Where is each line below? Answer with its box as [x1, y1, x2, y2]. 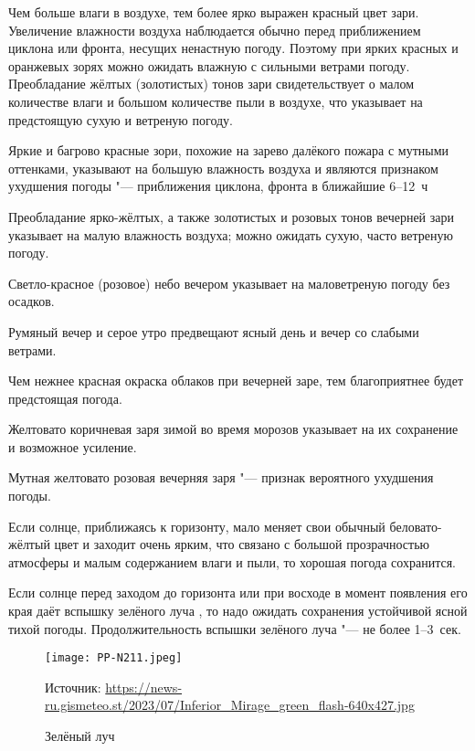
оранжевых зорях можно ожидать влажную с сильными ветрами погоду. [8, 56, 410, 75]
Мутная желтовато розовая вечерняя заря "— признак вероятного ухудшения [8, 468, 434, 487]
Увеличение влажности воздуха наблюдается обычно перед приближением [8, 20, 421, 39]
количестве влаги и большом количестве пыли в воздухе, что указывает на [8, 91, 423, 111]
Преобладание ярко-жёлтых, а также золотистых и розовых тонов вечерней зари [8, 206, 454, 226]
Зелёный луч [45, 726, 115, 746]
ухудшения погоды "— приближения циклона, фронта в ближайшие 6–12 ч [8, 176, 428, 196]
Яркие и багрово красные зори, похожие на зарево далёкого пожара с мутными [8, 141, 449, 160]
